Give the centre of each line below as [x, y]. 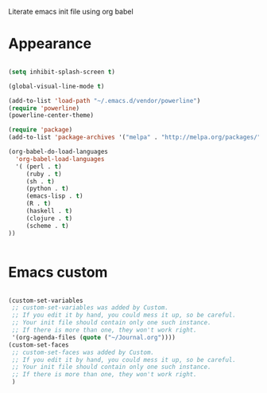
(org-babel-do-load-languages [58, 152]
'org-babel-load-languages [60, 159]
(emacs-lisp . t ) [54, 196]
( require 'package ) [41, 130]
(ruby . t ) [44, 174]
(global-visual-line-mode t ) [56, 86]
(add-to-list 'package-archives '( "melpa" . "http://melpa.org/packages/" [135, 138]
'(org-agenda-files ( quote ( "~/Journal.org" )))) [94, 337]
